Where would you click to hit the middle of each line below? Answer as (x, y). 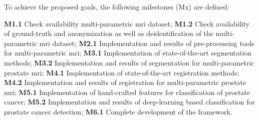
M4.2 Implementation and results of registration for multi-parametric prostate (125, 82)
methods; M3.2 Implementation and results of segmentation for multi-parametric (129, 62)
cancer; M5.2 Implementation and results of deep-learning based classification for (129, 102)
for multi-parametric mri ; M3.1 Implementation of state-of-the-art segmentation (128, 53)
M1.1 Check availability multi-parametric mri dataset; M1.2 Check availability (127, 23)
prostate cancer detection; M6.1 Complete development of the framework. (118, 111)
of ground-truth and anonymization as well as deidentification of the (109, 33)
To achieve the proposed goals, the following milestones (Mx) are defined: (117, 6)
